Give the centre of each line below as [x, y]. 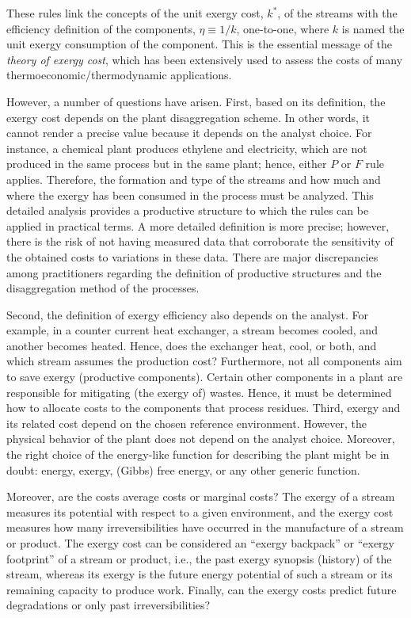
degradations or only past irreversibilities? [108, 605]
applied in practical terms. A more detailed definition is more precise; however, [198, 225]
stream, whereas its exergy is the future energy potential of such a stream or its [200, 574]
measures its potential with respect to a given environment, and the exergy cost [200, 511]
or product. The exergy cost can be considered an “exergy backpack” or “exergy [200, 543]
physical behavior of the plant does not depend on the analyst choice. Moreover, [201, 439]
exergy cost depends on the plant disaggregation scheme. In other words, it [188, 117]
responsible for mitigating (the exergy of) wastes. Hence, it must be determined [199, 392]
